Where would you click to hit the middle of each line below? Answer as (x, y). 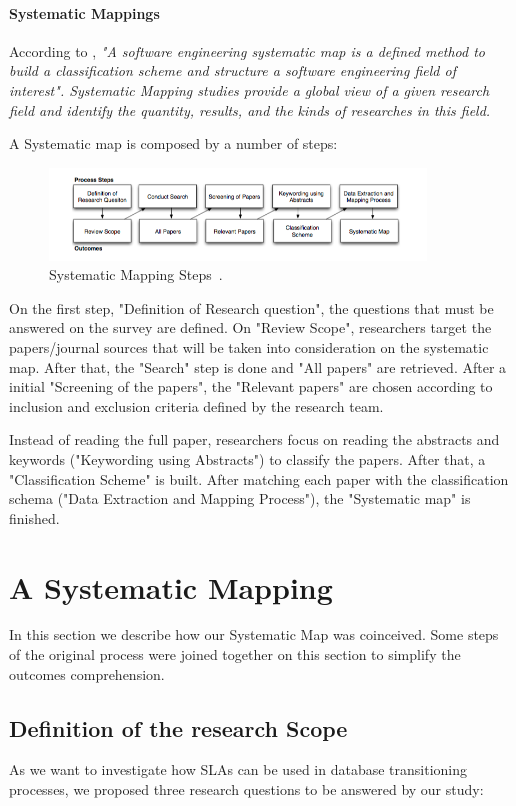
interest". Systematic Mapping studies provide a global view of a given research (249, 89)
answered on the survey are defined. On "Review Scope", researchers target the (250, 327)
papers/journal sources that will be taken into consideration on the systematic (249, 346)
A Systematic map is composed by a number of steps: (173, 143)
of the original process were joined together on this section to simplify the (235, 654)
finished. (34, 517)
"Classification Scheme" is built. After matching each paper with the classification (259, 478)
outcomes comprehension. (87, 673)
